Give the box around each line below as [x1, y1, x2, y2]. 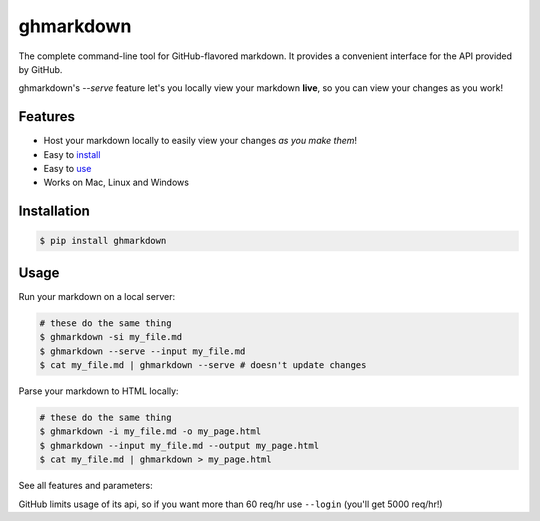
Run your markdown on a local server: [18, 290, 175, 302]
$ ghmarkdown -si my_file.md [39, 331, 183, 343]
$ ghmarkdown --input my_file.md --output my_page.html [39, 440, 320, 451]
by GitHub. [18, 63, 63, 75]
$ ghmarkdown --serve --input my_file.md [39, 345, 246, 357]
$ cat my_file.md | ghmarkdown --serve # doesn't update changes [39, 360, 367, 371]
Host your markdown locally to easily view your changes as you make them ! [43, 135, 358, 147]
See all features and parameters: [18, 480, 154, 492]
